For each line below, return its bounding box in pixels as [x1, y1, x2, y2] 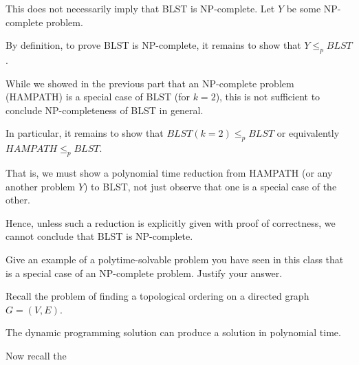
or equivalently [276, 126, 340, 140]
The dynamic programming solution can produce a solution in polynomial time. [6, 325, 341, 340]
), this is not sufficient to [215, 89, 320, 104]
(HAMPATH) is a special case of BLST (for [6, 89, 191, 104]
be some [286, 1, 321, 15]
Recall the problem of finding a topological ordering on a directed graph [6, 289, 309, 303]
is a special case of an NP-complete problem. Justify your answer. [6, 265, 283, 280]
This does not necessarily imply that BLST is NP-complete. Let [6, 1, 275, 15]
